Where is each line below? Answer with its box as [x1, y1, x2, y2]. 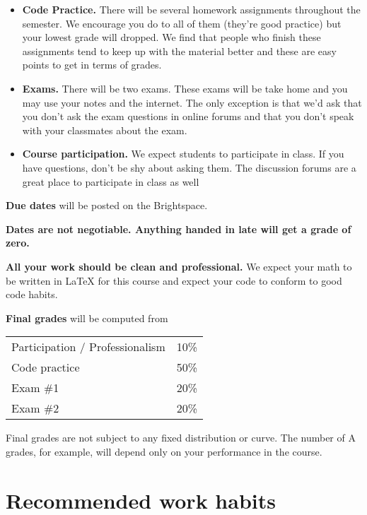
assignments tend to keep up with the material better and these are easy [22, 43, 337, 58]
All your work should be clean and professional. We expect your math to [6, 259, 352, 273]
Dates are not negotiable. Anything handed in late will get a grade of [6, 221, 351, 236]
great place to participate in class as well [22, 174, 199, 189]
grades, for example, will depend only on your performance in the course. [6, 444, 322, 458]
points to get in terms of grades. [22, 57, 162, 72]
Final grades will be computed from [6, 310, 168, 325]
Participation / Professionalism [11, 338, 165, 355]
